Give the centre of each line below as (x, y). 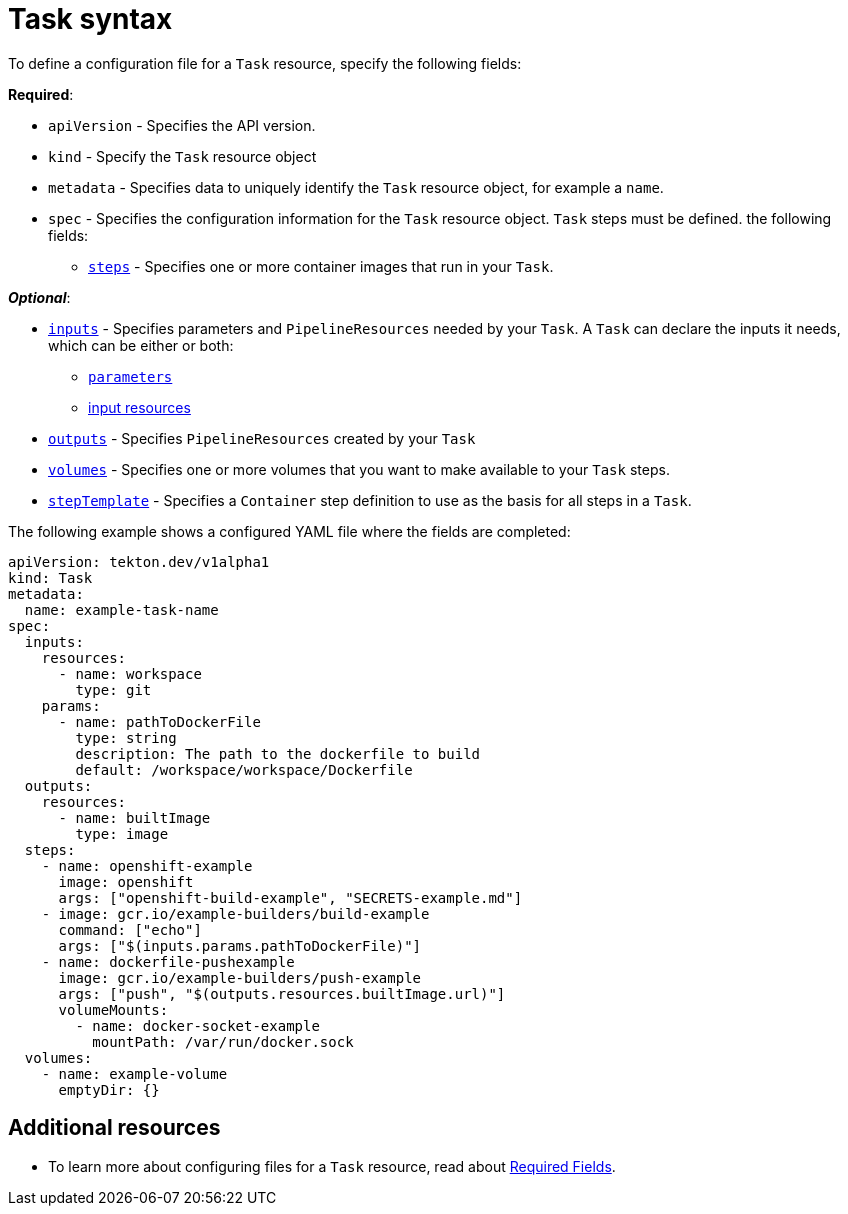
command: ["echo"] (130, 929)
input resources (139, 407)
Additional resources (114, 1128)
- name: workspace (130, 673)
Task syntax (90, 19)
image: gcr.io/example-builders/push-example (240, 977)
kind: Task (50, 577)
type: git (113, 689)
